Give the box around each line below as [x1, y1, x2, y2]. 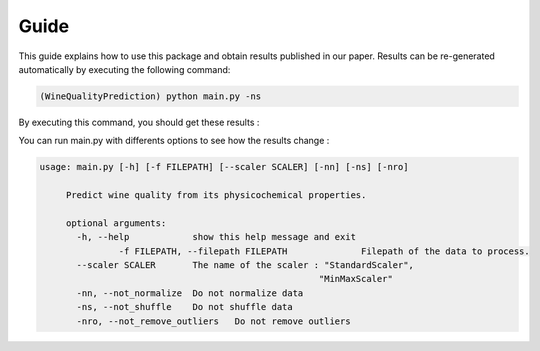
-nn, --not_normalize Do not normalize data [76, 287, 304, 299]
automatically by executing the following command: [18, 63, 231, 75]
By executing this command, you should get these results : [18, 116, 260, 128]
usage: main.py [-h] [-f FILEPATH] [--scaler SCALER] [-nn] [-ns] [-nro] [39, 161, 409, 173]
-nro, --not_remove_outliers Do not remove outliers [76, 315, 351, 327]
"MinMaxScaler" [318, 273, 394, 285]
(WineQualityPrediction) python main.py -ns [39, 90, 262, 102]
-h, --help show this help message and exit [76, 231, 357, 243]
